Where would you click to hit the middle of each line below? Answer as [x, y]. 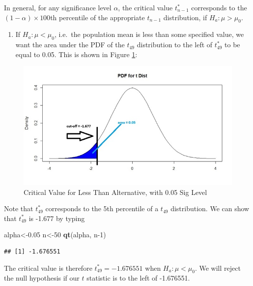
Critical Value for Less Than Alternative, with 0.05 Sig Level [115, 192]
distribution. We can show [210, 208]
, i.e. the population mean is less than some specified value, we [149, 34]
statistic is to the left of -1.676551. [138, 278]
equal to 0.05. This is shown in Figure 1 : [76, 54]
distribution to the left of [175, 45]
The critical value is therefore [48, 268]
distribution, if [185, 17]
